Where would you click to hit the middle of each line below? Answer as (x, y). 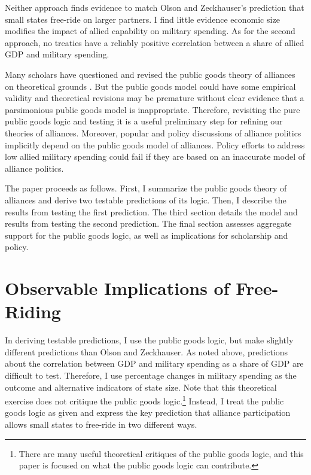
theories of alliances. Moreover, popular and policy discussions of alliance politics (153, 133)
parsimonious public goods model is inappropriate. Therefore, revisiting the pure (153, 109)
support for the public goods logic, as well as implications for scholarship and (147, 235)
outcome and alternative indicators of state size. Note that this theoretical (141, 387)
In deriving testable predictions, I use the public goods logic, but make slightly (149, 340)
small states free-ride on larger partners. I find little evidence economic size (142, 19)
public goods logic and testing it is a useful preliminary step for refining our (144, 121)
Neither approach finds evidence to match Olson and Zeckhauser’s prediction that (155, 7)
